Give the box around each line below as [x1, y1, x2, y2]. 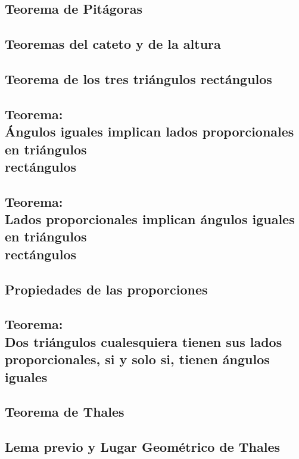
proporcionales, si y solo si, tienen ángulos [5, 350, 270, 368]
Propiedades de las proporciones [5, 280, 208, 298]
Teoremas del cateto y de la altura [5, 35, 221, 53]
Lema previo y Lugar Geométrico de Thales [5, 438, 281, 456]
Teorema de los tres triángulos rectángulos [5, 69, 272, 88]
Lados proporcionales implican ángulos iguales [5, 210, 295, 228]
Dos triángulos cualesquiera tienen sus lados [5, 332, 282, 351]
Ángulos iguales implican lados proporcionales [5, 122, 294, 141]
